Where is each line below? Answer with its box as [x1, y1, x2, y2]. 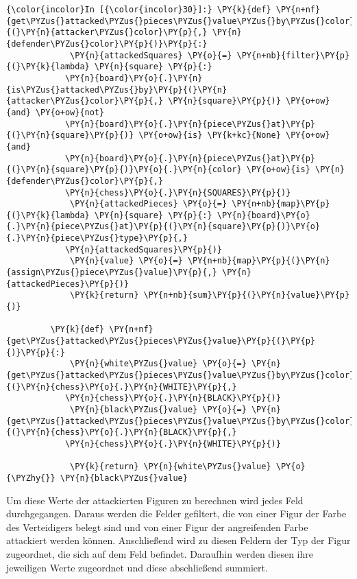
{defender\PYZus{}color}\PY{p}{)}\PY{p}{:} [6, 38, 208, 49]
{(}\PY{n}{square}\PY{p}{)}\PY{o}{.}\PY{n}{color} [6, 165, 242, 175]
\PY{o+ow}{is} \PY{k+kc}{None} [138, 130, 281, 141]
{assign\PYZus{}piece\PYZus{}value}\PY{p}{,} [6, 268, 217, 278]
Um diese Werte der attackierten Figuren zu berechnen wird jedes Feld [6, 493, 304, 507]
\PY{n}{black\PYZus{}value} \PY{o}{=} [70, 404, 247, 414]
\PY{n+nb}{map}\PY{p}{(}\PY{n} [187, 256, 330, 266]
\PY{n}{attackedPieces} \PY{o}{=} [70, 199, 227, 209]
